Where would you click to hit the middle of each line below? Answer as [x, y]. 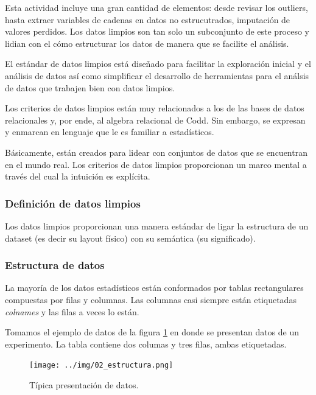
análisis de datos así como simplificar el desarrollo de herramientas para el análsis [157, 75]
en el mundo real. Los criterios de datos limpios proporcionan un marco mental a [156, 164]
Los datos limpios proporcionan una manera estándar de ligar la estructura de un [157, 225]
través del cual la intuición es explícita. [78, 176]
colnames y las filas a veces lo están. [72, 311]
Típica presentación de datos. [84, 384]
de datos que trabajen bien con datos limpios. [90, 87]
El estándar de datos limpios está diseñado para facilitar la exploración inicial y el [158, 64]
